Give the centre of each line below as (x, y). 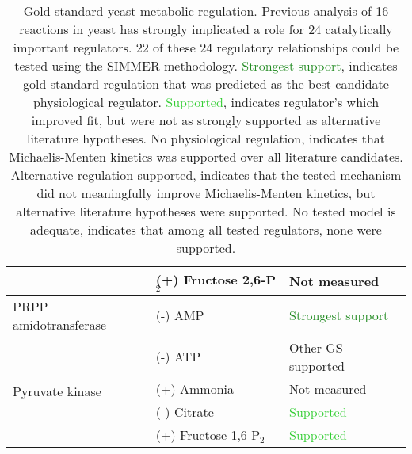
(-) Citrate (185, 411)
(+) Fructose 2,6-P (216, 279)
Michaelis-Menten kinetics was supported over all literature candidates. (206, 156)
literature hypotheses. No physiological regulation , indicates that (206, 138)
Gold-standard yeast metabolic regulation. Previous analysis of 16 (206, 11)
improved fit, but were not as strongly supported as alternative (206, 120)
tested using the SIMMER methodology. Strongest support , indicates (206, 65)
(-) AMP (180, 315)
